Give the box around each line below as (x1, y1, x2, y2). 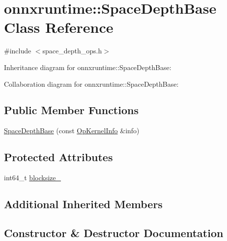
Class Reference (4, 17, 113, 37)
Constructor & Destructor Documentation (4, 225, 224, 240)
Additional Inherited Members (4, 196, 163, 212)
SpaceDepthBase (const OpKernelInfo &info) (4, 125, 140, 136)
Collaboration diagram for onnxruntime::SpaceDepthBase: (4, 78, 179, 89)
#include (4, 46, 31, 56)
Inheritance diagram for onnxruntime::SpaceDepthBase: (4, 62, 171, 72)
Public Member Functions (4, 102, 139, 118)
